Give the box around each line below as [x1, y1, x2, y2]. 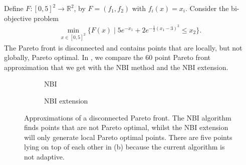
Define [4, 3, 24, 13]
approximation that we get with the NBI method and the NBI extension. [4, 61, 228, 72]
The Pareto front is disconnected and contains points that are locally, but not [4, 42, 242, 52]
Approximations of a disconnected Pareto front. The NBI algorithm [24, 112, 231, 122]
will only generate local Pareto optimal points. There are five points [24, 131, 232, 142]
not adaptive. [24, 151, 65, 161]
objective [4, 12, 32, 23]
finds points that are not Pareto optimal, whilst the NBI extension [24, 122, 228, 132]
